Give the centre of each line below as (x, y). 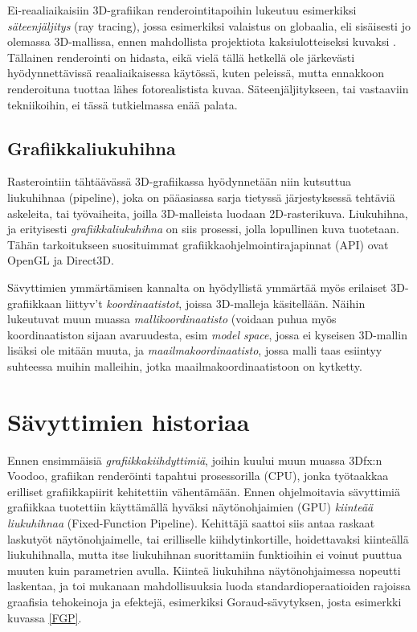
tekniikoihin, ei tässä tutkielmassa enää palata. (123, 104)
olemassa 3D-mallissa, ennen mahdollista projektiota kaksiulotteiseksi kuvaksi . (202, 41)
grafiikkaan (35, 303)
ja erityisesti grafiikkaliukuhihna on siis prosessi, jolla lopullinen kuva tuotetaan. (203, 229)
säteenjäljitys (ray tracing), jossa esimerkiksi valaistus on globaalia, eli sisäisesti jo (209, 25)
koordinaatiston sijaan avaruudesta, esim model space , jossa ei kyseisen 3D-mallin (207, 334)
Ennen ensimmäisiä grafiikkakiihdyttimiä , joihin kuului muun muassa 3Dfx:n (195, 460)
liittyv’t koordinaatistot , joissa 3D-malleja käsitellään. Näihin (215, 303)
